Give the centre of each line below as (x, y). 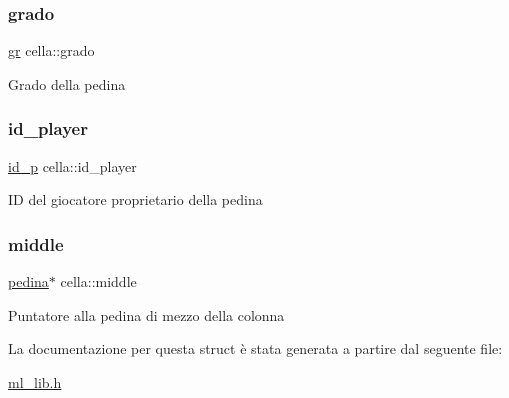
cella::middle (98, 281)
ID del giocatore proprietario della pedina (135, 199)
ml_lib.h (35, 381)
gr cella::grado (51, 50)
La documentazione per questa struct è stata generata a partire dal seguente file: (255, 348)
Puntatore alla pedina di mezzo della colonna (146, 314)
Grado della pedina (67, 83)
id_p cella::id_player (72, 165)
